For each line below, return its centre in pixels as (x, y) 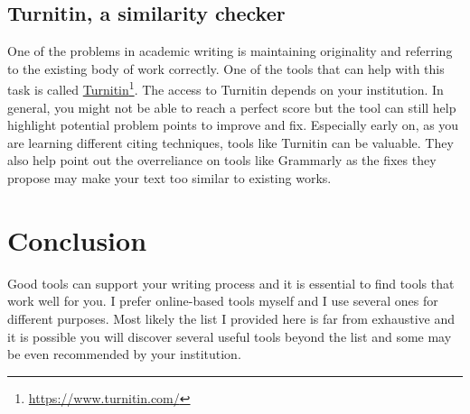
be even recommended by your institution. (124, 354)
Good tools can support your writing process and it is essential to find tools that (231, 283)
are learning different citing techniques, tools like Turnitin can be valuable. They (230, 142)
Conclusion (77, 239)
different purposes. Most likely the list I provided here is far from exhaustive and (231, 318)
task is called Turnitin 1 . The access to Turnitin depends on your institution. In (226, 88)
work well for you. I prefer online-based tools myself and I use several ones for (223, 301)
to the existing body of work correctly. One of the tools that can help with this (226, 68)
